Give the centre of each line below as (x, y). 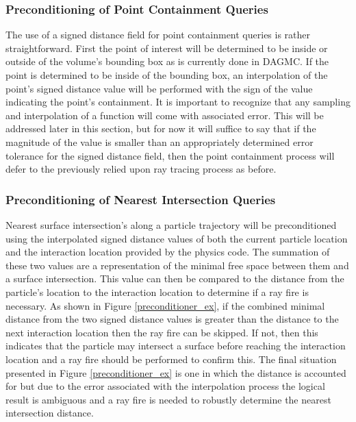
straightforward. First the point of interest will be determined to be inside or (167, 48)
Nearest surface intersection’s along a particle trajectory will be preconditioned (171, 224)
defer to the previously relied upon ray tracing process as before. (141, 169)
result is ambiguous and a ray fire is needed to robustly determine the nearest (168, 399)
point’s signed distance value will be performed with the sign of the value (159, 88)
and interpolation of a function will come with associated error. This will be (165, 115)
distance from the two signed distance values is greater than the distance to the (172, 319)
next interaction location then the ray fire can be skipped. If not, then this (162, 332)
